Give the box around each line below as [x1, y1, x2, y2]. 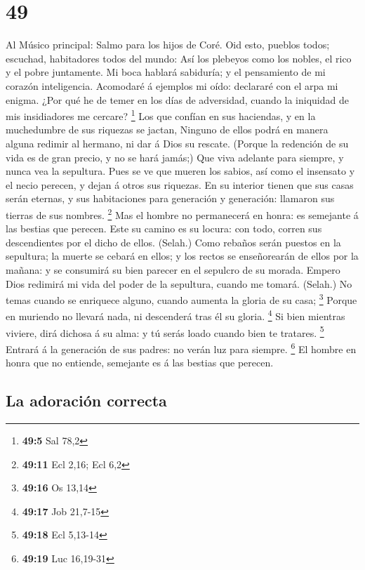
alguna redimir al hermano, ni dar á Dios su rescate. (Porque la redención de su [6, 135, 349, 150]
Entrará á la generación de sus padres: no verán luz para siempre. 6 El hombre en [6, 339, 357, 356]
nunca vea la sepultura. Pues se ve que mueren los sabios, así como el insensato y [6, 164, 355, 178]
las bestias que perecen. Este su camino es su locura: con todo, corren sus [6, 221, 322, 236]
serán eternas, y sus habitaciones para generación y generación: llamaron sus [6, 191, 335, 206]
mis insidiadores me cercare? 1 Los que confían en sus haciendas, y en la [6, 107, 316, 123]
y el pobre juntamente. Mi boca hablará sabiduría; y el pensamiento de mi [6, 65, 326, 79]
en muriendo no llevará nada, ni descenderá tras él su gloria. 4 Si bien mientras [6, 307, 345, 324]
